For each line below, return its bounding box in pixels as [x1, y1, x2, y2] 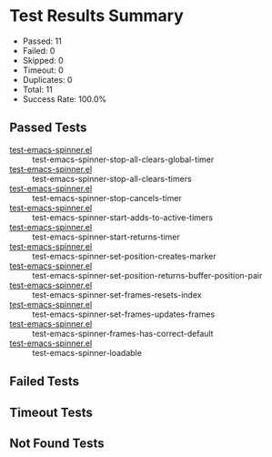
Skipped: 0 [22, 55, 64, 66]
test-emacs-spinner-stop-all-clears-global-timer [32, 154, 215, 165]
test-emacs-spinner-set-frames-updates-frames [32, 309, 216, 320]
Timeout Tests [9, 404, 93, 420]
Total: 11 [22, 84, 53, 95]
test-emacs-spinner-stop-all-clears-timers [32, 173, 193, 184]
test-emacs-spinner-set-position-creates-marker [32, 250, 217, 261]
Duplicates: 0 [22, 74, 73, 85]
